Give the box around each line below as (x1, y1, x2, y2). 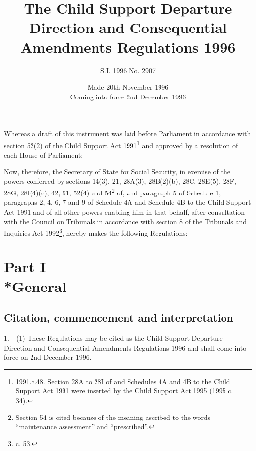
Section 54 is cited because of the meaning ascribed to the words (15, 412, 211, 422)
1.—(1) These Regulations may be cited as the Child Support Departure (4, 332, 223, 343)
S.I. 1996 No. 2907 (100, 65, 156, 75)
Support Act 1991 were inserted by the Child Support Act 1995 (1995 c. (15, 386, 233, 396)
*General (4, 276, 66, 296)
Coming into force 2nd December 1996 (70, 91, 186, 101)
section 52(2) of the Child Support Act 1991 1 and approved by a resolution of (4, 138, 238, 150)
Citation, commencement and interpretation (4, 310, 233, 325)
